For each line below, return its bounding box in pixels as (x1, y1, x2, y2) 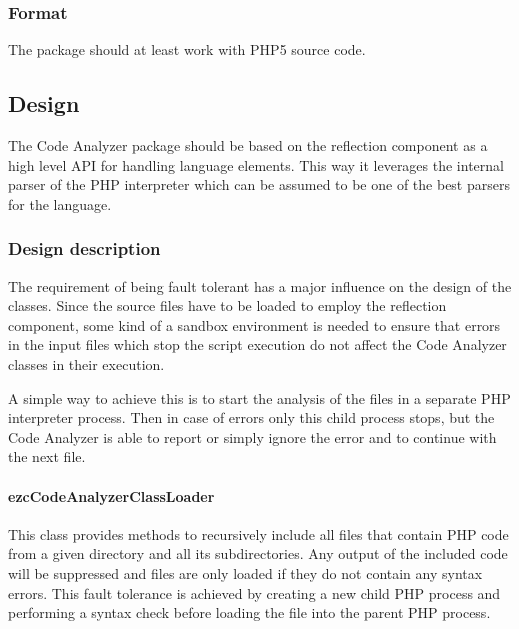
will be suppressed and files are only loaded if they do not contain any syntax (8, 562, 483, 583)
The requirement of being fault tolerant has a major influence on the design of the (8, 275, 512, 296)
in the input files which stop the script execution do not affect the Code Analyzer (8, 334, 507, 355)
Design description (8, 236, 161, 261)
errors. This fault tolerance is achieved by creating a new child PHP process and (8, 582, 501, 603)
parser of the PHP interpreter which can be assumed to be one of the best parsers (8, 174, 510, 195)
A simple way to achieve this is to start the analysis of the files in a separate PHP (8, 387, 511, 408)
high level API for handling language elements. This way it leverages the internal (8, 154, 504, 175)
